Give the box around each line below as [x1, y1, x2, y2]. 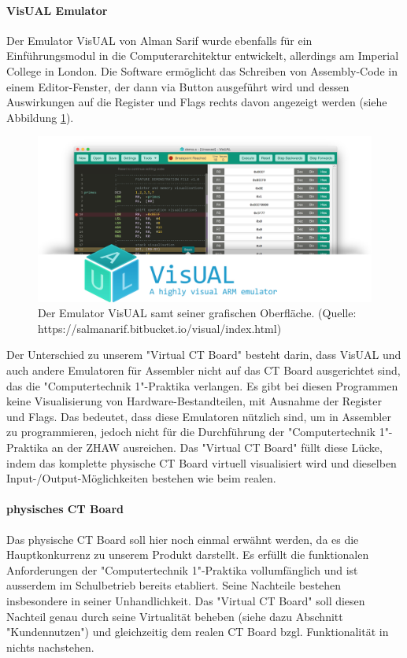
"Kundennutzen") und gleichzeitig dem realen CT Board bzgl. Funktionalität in [6, 623, 389, 640]
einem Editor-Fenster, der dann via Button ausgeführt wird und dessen [6, 78, 350, 94]
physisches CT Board [6, 501, 124, 517]
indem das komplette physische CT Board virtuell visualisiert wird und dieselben [6, 454, 397, 471]
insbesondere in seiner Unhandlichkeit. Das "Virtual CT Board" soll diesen [6, 593, 365, 608]
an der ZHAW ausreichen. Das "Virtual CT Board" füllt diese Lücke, [51, 439, 383, 456]
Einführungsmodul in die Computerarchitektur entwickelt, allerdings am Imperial [6, 47, 399, 64]
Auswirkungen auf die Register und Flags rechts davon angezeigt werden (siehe [6, 94, 387, 110]
